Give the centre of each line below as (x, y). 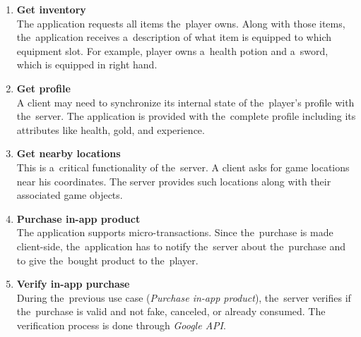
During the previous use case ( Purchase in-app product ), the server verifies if (184, 297)
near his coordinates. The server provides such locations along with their (174, 181)
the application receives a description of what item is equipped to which (174, 37)
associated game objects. (70, 195)
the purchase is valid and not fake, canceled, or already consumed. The (171, 311)
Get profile (43, 88)
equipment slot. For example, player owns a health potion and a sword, (172, 50)
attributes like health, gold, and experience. (111, 129)
